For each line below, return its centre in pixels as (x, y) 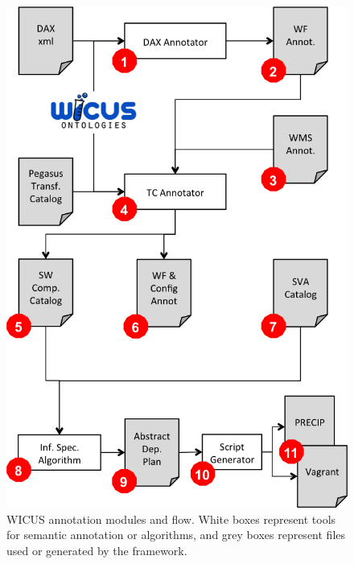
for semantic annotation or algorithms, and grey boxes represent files (176, 535)
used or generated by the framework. (97, 550)
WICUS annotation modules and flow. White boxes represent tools (171, 519)
